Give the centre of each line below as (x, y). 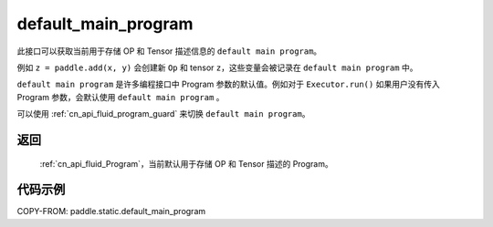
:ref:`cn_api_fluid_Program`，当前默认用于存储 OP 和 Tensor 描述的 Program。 (186, 163)
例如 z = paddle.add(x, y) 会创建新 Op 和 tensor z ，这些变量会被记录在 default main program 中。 (217, 67)
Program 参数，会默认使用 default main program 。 (121, 97)
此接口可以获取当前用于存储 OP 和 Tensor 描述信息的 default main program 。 (169, 51)
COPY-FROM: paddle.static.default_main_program (111, 212)
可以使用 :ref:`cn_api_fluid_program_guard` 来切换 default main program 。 (163, 114)
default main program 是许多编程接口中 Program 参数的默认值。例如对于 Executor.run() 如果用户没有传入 (228, 84)
